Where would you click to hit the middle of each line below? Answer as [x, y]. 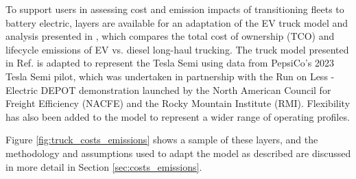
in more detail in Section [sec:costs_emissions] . [104, 166]
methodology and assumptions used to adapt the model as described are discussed [178, 153]
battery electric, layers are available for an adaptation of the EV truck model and [177, 22]
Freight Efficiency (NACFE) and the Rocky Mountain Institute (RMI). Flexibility [178, 103]
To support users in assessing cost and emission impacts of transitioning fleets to [175, 9]
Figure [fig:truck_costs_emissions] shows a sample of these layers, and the [162, 140]
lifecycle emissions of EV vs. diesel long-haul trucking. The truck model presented [177, 49]
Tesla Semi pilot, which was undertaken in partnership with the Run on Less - [170, 76]
